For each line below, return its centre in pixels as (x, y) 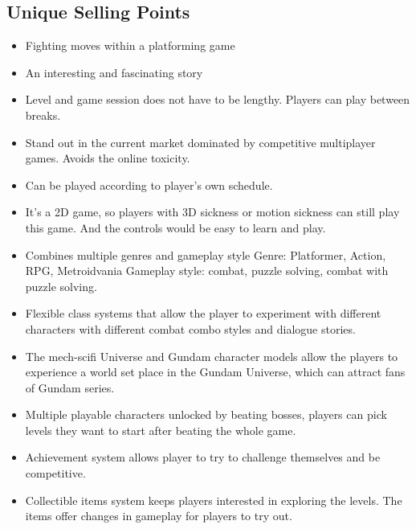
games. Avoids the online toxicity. (108, 158)
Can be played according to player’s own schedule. (149, 185)
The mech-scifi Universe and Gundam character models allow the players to (212, 356)
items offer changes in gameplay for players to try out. (159, 516)
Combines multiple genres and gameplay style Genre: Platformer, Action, (206, 254)
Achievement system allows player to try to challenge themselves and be (203, 457)
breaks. (43, 115)
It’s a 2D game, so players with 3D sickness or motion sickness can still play (212, 212)
